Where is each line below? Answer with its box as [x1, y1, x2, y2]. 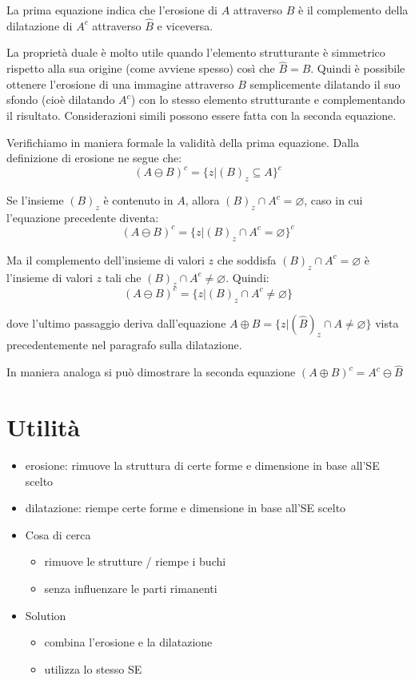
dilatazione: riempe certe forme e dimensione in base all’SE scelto [25, 499, 346, 516]
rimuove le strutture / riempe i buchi [44, 553, 226, 570]
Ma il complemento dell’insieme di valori [6, 251, 205, 268]
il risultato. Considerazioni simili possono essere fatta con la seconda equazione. [6, 107, 397, 123]
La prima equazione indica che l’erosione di [6, 2, 218, 18]
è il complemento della [298, 2, 409, 18]
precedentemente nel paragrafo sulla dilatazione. [6, 336, 242, 353]
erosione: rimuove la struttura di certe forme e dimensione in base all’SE [25, 456, 380, 473]
